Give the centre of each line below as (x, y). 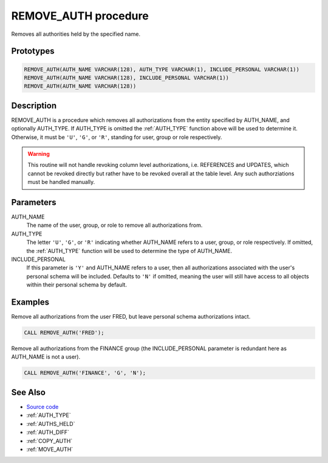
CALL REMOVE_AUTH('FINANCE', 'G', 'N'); (85, 373)
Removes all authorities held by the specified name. (76, 34)
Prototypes (33, 51)
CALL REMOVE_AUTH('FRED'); (64, 333)
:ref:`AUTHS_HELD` (51, 424)
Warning (39, 154)
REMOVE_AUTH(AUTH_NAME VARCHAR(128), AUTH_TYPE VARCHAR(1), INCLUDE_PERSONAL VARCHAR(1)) (162, 69)
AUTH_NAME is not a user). (46, 357)
